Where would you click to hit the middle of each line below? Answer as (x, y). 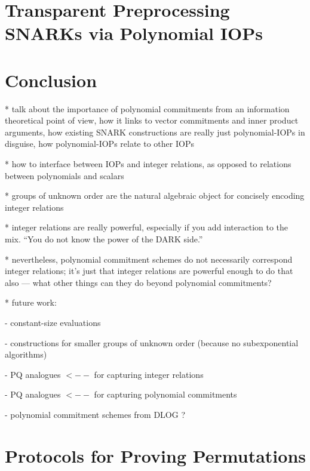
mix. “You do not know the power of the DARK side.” (104, 239)
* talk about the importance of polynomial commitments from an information (147, 108)
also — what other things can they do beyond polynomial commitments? (138, 282)
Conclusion (51, 80)
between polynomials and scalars (65, 175)
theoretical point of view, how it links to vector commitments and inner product (152, 120)
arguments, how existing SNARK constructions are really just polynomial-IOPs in (155, 132)
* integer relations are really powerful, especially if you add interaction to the (147, 227)
